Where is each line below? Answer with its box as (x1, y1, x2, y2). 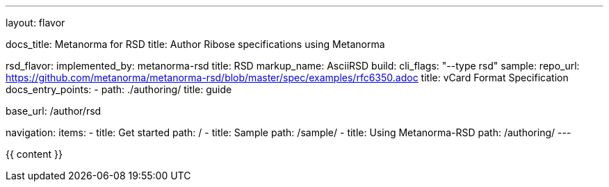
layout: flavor (6, 17, 65, 29)
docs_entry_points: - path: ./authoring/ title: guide (6, 83, 232, 95)
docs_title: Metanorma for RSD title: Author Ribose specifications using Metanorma (6, 38, 385, 50)
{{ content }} (6, 148, 63, 160)
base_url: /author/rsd (6, 105, 101, 117)
